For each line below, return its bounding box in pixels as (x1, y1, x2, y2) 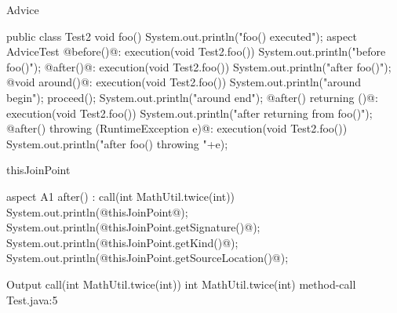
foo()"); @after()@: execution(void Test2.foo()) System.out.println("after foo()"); (6, 58, 392, 75)
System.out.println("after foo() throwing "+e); (6, 135, 228, 151)
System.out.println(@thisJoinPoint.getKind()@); (6, 234, 239, 250)
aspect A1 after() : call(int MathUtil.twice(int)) (6, 187, 235, 204)
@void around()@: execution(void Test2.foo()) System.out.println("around (6, 74, 362, 90)
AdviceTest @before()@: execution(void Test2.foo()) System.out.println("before (6, 43, 386, 60)
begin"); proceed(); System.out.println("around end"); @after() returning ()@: (6, 89, 378, 105)
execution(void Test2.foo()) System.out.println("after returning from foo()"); (6, 104, 373, 121)
